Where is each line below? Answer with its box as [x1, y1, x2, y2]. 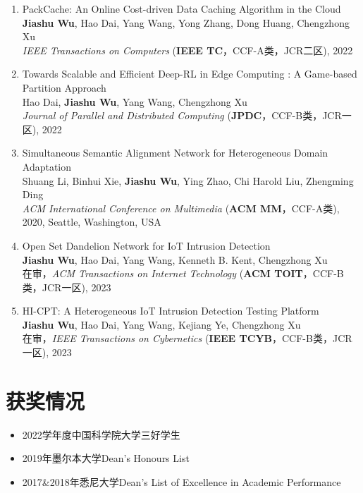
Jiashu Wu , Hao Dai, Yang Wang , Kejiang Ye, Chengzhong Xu [22, 317, 301, 331]
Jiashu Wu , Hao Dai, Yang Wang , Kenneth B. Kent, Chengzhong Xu [22, 252, 328, 267]
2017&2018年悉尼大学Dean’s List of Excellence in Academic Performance [22, 474, 341, 489]
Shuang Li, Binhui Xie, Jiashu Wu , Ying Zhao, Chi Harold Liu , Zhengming [22, 173, 354, 188]
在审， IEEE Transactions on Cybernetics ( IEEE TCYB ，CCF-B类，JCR [22, 331, 352, 346]
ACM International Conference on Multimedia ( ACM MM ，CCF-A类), [22, 200, 340, 215]
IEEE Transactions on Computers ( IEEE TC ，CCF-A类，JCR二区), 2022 [22, 42, 353, 57]
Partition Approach [22, 80, 106, 95]
